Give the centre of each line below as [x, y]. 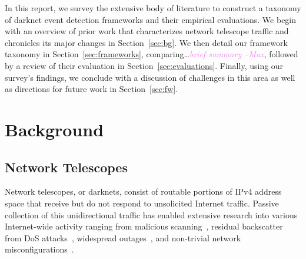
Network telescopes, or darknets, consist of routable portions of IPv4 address [143, 191]
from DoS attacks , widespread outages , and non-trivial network [123, 237]
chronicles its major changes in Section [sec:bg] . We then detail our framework [146, 42]
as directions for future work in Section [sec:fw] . [92, 89]
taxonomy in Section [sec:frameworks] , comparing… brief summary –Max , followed [152, 54]
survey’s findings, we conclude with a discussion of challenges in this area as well [150, 77]
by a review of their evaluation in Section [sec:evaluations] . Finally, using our [144, 65]
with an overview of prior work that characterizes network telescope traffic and [147, 31]
